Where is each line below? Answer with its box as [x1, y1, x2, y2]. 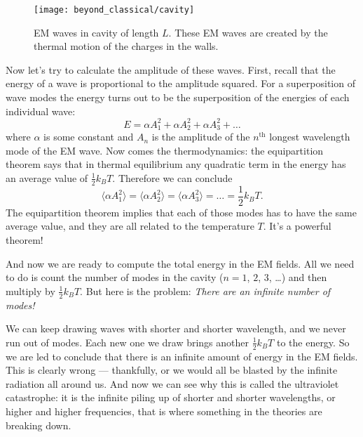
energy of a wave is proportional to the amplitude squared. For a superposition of [6, 76, 355, 91]
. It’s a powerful [263, 218, 331, 233]
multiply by [6, 283, 55, 298]
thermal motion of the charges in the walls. [34, 39, 219, 53]
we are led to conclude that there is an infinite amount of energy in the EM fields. [6, 348, 358, 363]
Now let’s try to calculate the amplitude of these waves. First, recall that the [6, 62, 336, 77]
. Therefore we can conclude [112, 170, 233, 185]
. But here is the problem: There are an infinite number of [80, 283, 331, 298]
